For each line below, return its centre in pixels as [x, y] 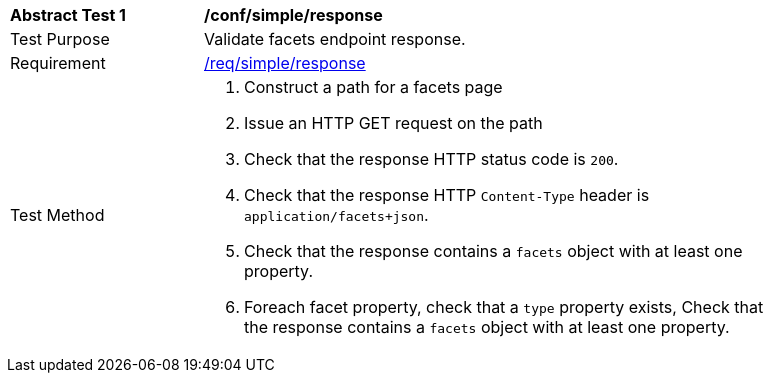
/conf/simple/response [293, 15]
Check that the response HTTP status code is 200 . [431, 159]
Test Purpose [60, 39]
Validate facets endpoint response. [335, 39]
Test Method [57, 215]
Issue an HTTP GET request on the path [393, 123]
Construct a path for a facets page [373, 87]
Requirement [58, 63]
